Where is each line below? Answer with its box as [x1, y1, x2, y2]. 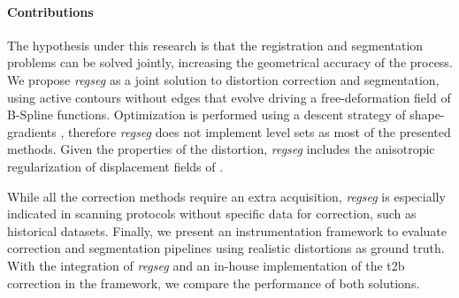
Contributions [7, 2, 94, 20]
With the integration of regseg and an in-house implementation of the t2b [7, 256, 405, 274]
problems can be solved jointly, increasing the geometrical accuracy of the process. [7, 53, 453, 72]
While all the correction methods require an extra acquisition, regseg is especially [7, 187, 446, 205]
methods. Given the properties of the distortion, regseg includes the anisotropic [7, 140, 435, 158]
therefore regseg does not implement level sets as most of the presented [67, 122, 451, 141]
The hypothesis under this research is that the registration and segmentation [7, 35, 424, 54]
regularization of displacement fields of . [7, 157, 224, 175]
